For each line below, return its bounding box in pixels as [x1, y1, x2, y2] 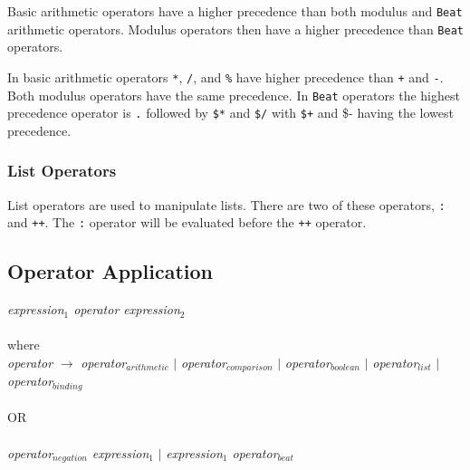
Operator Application [7, 257, 213, 285]
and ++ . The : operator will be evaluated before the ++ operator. [7, 213, 367, 232]
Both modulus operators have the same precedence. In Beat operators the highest [7, 85, 460, 104]
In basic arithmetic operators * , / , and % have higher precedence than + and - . [7, 67, 444, 86]
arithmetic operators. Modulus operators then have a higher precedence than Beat [7, 19, 464, 38]
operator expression [73, 300, 180, 319]
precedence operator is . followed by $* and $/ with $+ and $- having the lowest [7, 103, 455, 122]
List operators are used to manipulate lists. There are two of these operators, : [7, 195, 446, 214]
